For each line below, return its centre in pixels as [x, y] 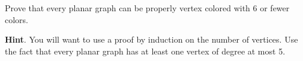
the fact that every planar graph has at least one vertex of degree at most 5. [145, 51]
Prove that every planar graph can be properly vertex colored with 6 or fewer [147, 8]
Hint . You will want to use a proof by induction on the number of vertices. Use [151, 39]
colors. [17, 19]
